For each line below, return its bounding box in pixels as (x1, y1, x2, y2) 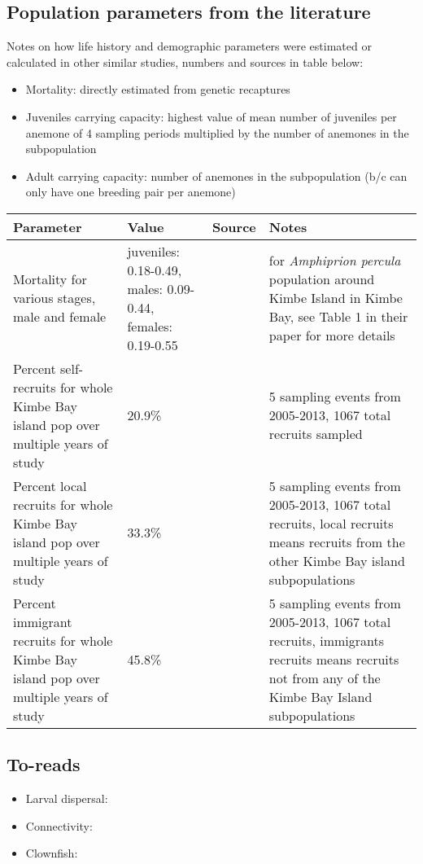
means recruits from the (268, 532, 405, 551)
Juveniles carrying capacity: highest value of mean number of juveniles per (25, 107, 397, 125)
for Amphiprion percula (268, 251, 401, 270)
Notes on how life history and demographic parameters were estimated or (7, 37, 372, 55)
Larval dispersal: (25, 790, 108, 807)
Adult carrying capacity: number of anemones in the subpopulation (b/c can (25, 167, 408, 184)
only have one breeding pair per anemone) (25, 183, 236, 200)
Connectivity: (25, 817, 93, 834)
